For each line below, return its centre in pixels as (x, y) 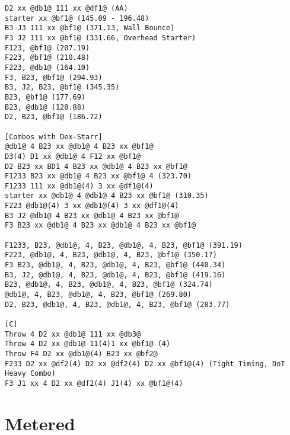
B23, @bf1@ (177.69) (45, 97)
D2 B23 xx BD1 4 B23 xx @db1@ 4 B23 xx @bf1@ (96, 166)
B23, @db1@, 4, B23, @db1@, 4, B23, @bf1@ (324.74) (109, 285)
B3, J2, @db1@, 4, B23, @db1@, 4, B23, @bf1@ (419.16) (115, 275)
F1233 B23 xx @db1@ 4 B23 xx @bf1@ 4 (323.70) (98, 176)
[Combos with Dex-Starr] (54, 137)
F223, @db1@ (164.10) (47, 67)
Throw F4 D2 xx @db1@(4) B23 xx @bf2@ (81, 354)
